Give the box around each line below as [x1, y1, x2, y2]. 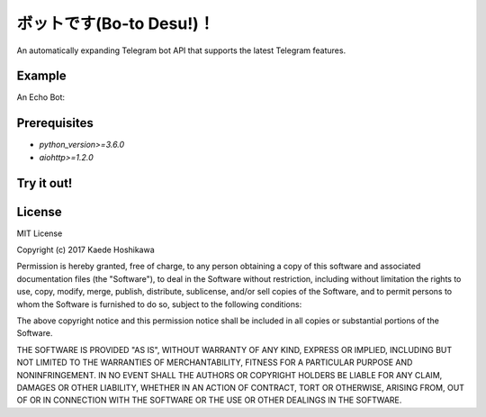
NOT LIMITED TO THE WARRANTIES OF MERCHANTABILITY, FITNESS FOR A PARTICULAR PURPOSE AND [16, 357, 413, 368]
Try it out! [16, 176, 73, 191]
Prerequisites [16, 115, 94, 131]
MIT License [16, 228, 63, 239]
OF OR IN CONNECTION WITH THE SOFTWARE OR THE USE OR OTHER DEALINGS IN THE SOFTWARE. [16, 394, 402, 405]
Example [16, 68, 67, 84]
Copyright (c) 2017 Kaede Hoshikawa [16, 244, 155, 256]
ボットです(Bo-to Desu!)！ [16, 14, 215, 33]
